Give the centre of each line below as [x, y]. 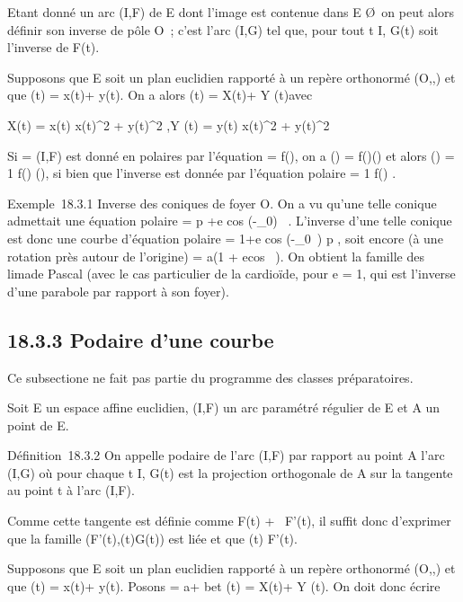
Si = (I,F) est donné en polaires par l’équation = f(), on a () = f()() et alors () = [231, 155]
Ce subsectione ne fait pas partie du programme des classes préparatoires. [210, 377]
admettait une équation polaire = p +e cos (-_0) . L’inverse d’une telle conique [230, 221]
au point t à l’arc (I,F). [71, 490]
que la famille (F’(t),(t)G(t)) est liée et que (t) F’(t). [152, 538]
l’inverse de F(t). [53, 47]
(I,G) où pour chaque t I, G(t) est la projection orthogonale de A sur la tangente [230, 472]
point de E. [38, 425]
